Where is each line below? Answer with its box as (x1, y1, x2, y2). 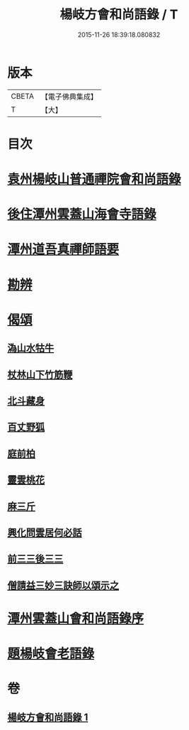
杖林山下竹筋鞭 (7, 369, 73, 381)
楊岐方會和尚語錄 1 (7, 711, 88, 723)
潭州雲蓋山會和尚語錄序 (7, 610, 144, 626)
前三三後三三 (7, 553, 64, 565)
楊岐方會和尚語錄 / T (59, 6, 178, 23)
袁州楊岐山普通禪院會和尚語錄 (7, 171, 182, 187)
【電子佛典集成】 (40, 92, 98, 102)
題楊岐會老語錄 (7, 645, 95, 662)
